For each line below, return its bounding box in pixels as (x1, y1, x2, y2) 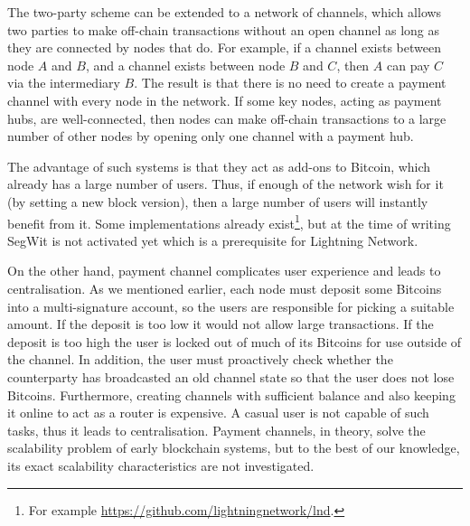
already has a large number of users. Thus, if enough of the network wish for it (7, 174, 444, 193)
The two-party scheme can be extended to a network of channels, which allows (7, 3, 442, 21)
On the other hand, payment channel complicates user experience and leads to (7, 261, 441, 280)
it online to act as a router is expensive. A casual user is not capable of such (7, 403, 429, 422)
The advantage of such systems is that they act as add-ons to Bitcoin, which (7, 156, 431, 175)
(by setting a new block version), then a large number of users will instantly (7, 192, 428, 211)
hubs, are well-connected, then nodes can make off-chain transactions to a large (7, 108, 446, 127)
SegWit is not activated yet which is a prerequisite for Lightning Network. (7, 230, 418, 249)
